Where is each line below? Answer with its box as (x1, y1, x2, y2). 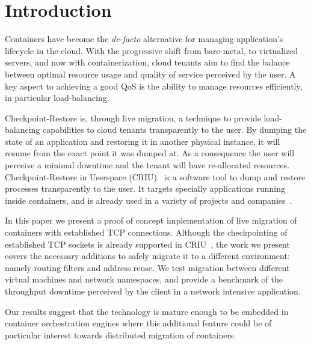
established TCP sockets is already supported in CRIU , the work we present (5, 237, 290, 250)
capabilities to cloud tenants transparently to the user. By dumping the (43, 123, 307, 136)
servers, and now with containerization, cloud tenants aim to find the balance (5, 56, 290, 69)
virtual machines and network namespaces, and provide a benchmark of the (5, 273, 283, 285)
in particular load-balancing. (5, 91, 109, 104)
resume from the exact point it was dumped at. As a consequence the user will (5, 147, 295, 159)
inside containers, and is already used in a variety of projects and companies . (5, 194, 292, 206)
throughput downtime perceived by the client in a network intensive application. (5, 285, 301, 297)
